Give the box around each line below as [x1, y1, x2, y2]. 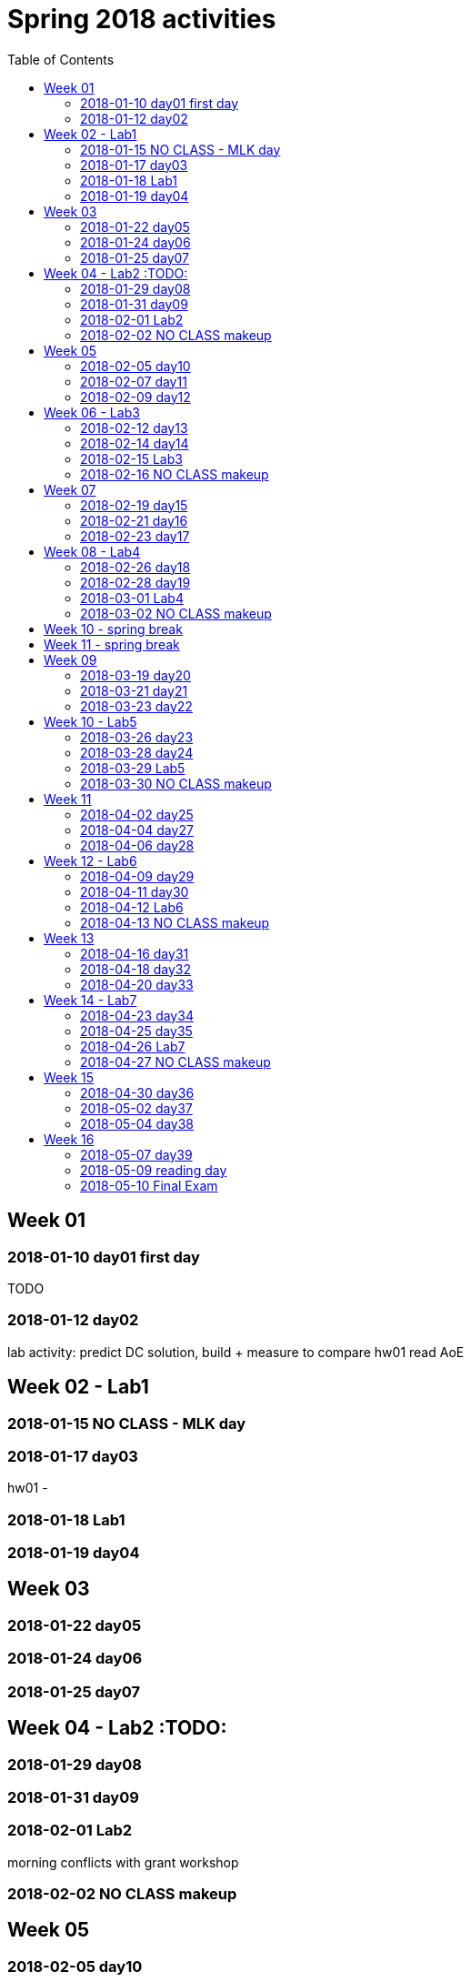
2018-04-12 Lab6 [80, 899, 184, 915]
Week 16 [44, 1131, 95, 1147]
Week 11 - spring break [44, 636, 180, 652]
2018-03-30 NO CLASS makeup [80, 775, 272, 791]
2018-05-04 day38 [80, 1115, 194, 1132]
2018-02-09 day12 [80, 388, 191, 405]
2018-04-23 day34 [80, 1007, 194, 1023]
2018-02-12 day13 [80, 419, 188, 436]
